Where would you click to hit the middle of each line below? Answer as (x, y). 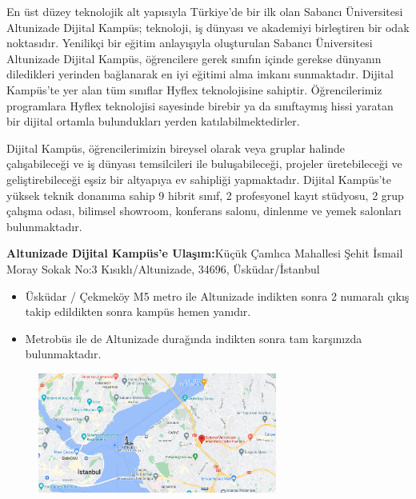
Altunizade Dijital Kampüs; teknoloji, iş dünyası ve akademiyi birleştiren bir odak (208, 27)
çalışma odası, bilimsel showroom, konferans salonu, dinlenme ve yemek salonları (204, 211)
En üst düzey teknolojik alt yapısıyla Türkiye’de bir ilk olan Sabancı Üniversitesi (205, 11)
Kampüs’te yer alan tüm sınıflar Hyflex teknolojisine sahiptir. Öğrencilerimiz (194, 89)
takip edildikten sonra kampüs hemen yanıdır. (138, 311)
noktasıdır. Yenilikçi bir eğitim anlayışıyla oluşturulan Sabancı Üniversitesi (190, 43)
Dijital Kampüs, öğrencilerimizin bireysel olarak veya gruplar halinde (176, 148)
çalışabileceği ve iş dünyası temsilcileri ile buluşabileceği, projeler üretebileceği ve (204, 164)
